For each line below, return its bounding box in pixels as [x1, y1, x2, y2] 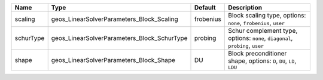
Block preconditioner [228, 50, 287, 57]
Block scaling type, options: [228, 11, 306, 19]
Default [194, 4, 216, 11]
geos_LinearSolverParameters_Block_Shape [51, 56, 176, 64]
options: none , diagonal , [228, 34, 293, 42]
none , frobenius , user [228, 19, 285, 27]
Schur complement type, [228, 27, 298, 35]
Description [228, 4, 263, 11]
